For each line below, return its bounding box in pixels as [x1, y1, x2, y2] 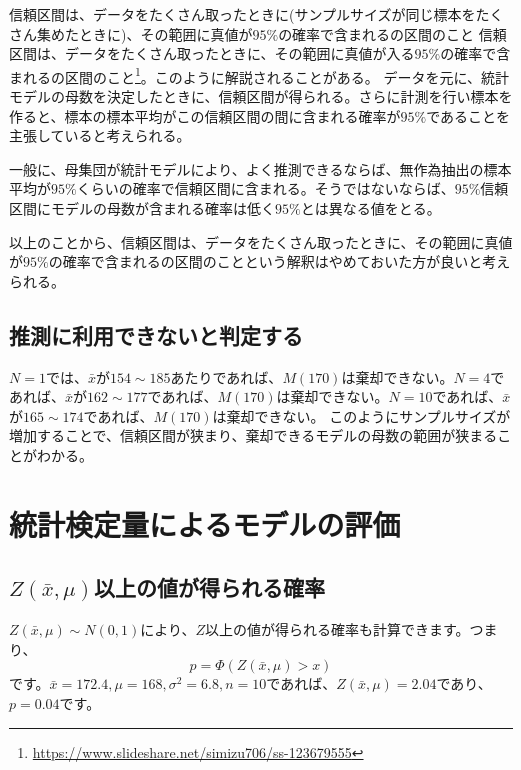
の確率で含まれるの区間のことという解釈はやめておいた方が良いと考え [48, 251, 511, 272]
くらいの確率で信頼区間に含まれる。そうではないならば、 [76, 178, 455, 199]
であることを [426, 105, 510, 126]
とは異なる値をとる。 [300, 198, 441, 218]
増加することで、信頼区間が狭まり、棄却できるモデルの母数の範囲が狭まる [9, 425, 498, 446]
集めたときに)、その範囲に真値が [36, 23, 253, 44]
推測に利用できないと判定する [9, 319, 303, 350]
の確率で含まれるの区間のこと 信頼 [278, 23, 507, 44]
